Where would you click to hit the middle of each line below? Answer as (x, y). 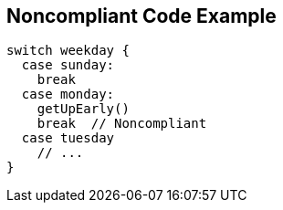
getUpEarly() (83, 109)
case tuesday (68, 138)
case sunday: (68, 65)
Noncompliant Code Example (141, 16)
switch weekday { (68, 51)
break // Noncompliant (122, 124)
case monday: (68, 94)
